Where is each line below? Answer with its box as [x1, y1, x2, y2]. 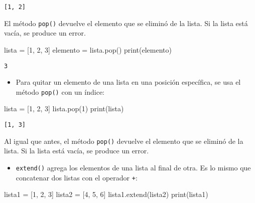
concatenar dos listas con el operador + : [16, 172, 138, 182]
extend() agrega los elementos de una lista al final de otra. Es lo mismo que [16, 162, 251, 172]
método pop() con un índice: [16, 86, 104, 97]
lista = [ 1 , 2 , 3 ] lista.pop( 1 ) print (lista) [4, 103, 124, 114]
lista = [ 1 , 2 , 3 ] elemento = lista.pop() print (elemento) [4, 44, 172, 55]
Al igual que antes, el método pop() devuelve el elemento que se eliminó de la [4, 135, 243, 146]
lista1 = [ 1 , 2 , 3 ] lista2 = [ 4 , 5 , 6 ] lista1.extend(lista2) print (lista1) [4, 189, 208, 199]
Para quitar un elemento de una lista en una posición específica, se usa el [16, 77, 241, 87]
